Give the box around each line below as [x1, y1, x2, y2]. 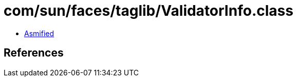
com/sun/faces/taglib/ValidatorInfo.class [4, 2, 293, 19]
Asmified [24, 29, 54, 38]
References [4, 46, 64, 60]
